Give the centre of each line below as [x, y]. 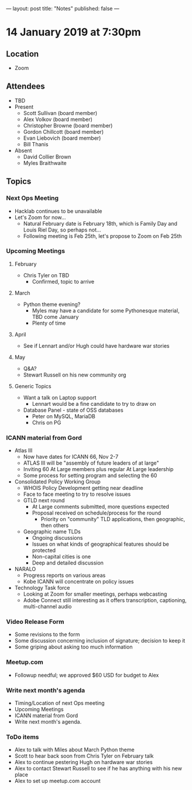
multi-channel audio [47, 607]
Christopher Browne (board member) [68, 125]
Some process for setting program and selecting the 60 [90, 476]
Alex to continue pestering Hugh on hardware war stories [84, 762]
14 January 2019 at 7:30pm [74, 32]
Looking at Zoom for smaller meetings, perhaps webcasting [95, 594]
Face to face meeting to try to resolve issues [77, 494]
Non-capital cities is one [61, 557]
